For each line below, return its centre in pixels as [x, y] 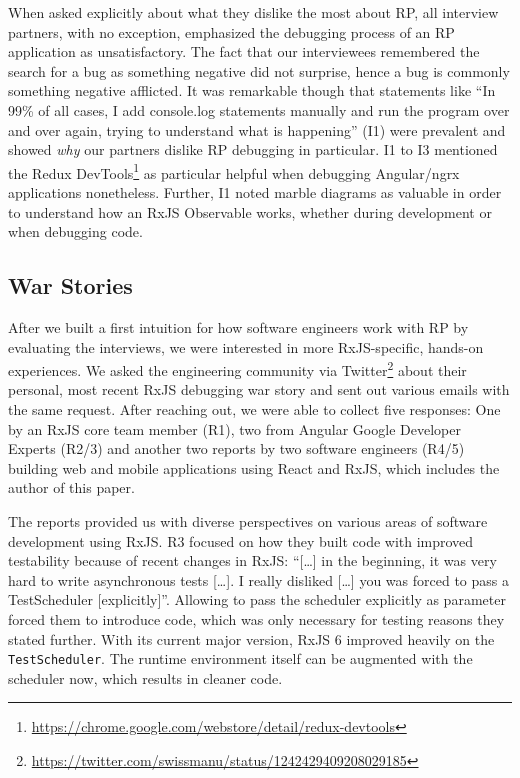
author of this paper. [71, 487]
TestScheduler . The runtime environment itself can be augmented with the [240, 658]
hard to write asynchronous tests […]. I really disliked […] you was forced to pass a [258, 579]
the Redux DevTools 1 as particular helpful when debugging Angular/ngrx [234, 171]
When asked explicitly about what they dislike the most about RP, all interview [253, 12]
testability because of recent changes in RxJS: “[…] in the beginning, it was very [252, 560]
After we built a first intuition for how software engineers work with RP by [238, 326]
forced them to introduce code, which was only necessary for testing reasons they [256, 618]
